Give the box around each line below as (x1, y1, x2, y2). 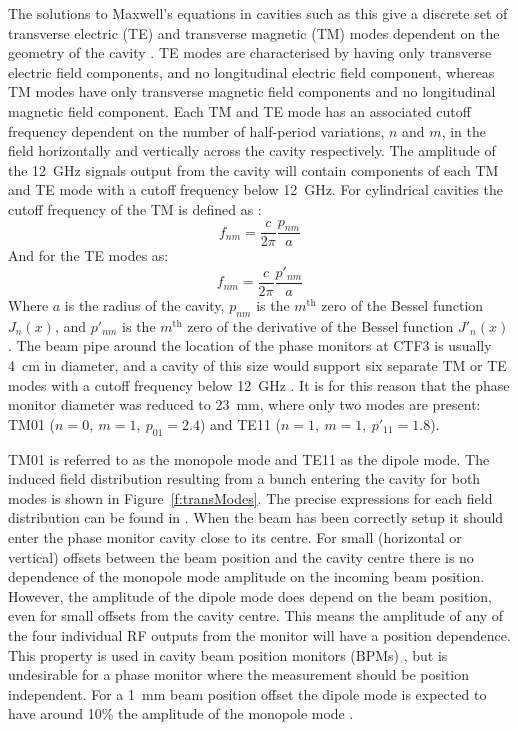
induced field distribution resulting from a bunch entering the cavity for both (8, 468, 481, 489)
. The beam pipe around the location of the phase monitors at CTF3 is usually (8, 335, 492, 356)
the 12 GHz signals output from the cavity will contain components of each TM (8, 159, 499, 180)
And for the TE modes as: (8, 245, 169, 266)
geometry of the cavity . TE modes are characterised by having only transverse (8, 42, 492, 63)
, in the (441, 120, 486, 141)
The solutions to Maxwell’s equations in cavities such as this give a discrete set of (8, 3, 508, 23)
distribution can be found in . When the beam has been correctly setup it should (8, 507, 504, 528)
